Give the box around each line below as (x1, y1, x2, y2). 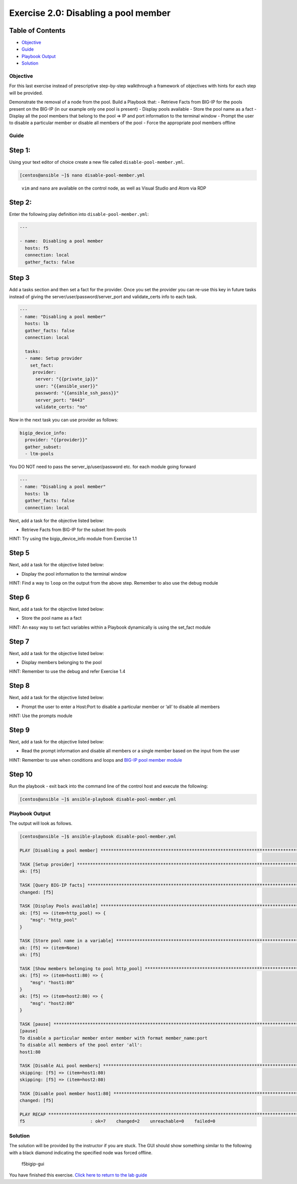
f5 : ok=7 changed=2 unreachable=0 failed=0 (19, 1118, 215, 1124)
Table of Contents (9, 26, 66, 35)
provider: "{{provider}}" (25, 437, 88, 443)
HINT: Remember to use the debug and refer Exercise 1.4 (9, 668, 126, 674)
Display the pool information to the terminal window (21, 571, 127, 577)
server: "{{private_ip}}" (35, 376, 99, 382)
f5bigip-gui (21, 1161, 45, 1167)
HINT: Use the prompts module (9, 713, 73, 719)
